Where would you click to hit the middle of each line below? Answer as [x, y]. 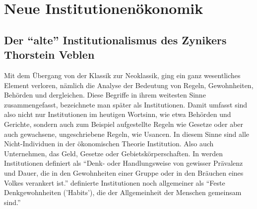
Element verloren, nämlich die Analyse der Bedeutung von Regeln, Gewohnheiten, [129, 85]
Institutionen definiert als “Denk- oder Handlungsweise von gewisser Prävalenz [124, 163]
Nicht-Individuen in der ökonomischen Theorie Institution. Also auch [109, 144]
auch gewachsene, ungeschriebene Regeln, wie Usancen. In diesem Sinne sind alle [127, 134]
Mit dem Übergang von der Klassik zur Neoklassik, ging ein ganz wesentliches [122, 75]
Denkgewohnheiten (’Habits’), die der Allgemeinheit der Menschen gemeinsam [123, 192]
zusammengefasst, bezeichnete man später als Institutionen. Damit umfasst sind [126, 104]
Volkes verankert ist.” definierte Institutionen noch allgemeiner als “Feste [115, 182]
